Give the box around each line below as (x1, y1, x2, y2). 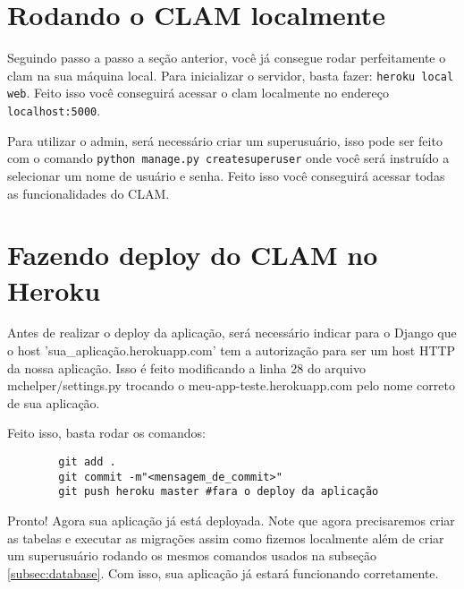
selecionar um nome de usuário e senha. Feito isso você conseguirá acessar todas (7, 166, 445, 184)
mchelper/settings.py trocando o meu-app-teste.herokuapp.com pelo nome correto (7, 376, 455, 395)
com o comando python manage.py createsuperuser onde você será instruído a (7, 149, 450, 167)
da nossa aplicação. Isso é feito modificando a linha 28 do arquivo (7, 358, 366, 377)
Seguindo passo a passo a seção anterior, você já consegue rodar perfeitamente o (7, 48, 446, 67)
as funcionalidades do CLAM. (7, 184, 170, 202)
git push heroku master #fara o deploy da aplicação (58, 485, 379, 499)
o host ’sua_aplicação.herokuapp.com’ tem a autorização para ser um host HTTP (7, 341, 456, 360)
